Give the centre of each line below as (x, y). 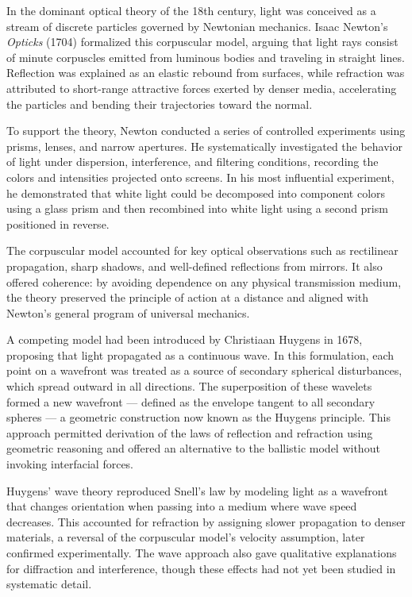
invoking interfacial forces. (70, 464)
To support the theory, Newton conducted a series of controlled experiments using (206, 131)
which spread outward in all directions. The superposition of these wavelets (189, 386)
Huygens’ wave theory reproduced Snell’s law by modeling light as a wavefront (197, 490)
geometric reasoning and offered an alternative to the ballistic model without (193, 448)
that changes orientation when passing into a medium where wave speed (182, 506)
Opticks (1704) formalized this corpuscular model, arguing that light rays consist (202, 42)
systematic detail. (49, 584)
